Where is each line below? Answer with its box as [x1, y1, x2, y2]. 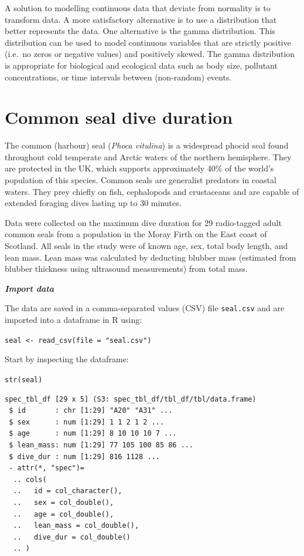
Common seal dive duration [5, 105, 233, 129]
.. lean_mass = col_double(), [13, 521, 139, 530]
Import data [5, 282, 54, 294]
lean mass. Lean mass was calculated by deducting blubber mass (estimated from [5, 251, 296, 263]
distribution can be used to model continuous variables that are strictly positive [5, 36, 291, 48]
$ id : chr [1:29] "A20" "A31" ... [9, 406, 173, 415]
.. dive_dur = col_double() [13, 533, 131, 541]
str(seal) [5, 375, 43, 384]
